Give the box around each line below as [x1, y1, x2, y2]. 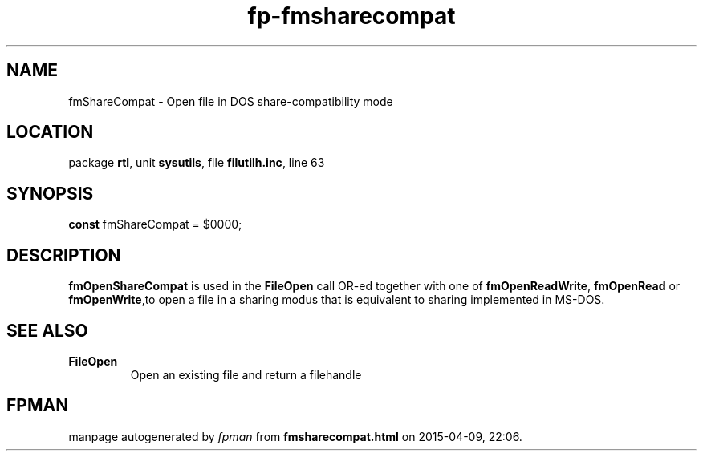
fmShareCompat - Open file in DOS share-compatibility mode [68, 94, 393, 108]
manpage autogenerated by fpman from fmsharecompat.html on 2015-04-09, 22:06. [68, 429, 522, 443]
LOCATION [6, 122, 94, 143]
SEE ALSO [6, 320, 88, 341]
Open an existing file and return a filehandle [130, 367, 362, 382]
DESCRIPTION [6, 245, 121, 265]
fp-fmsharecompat [247, 2, 456, 30]
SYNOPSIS [6, 183, 94, 204]
